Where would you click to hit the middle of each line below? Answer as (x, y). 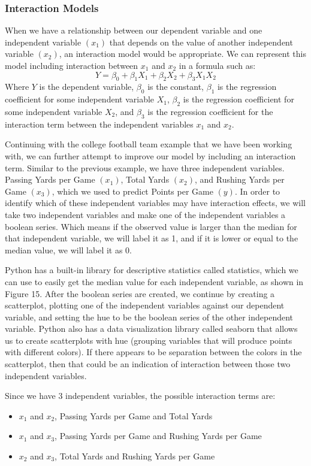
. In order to (257, 191)
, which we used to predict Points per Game (132, 191)
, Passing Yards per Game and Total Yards (134, 415)
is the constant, (176, 87)
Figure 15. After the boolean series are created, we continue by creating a (140, 293)
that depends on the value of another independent (201, 42)
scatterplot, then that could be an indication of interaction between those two (148, 364)
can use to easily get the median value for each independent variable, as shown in (154, 281)
